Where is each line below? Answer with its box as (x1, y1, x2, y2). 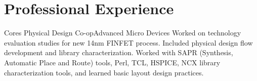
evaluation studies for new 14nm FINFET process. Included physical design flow (4, 37, 253, 48)
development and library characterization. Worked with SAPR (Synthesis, (4, 47, 233, 58)
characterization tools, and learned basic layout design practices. (4, 67, 204, 77)
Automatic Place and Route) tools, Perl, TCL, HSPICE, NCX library (4, 57, 221, 67)
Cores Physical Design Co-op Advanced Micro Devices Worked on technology (4, 27, 241, 38)
